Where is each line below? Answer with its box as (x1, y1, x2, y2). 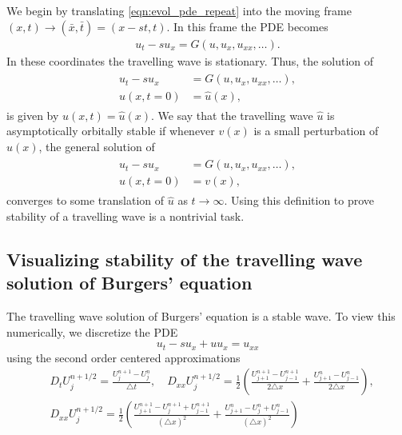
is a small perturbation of (253, 122, 379, 139)
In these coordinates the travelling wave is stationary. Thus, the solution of (6, 52, 374, 69)
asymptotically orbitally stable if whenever (6, 122, 215, 139)
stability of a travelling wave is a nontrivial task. (6, 208, 245, 224)
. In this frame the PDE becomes (166, 18, 328, 34)
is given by (6, 106, 59, 123)
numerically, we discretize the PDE (6, 323, 178, 340)
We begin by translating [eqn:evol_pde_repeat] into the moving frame (6, 2, 352, 18)
